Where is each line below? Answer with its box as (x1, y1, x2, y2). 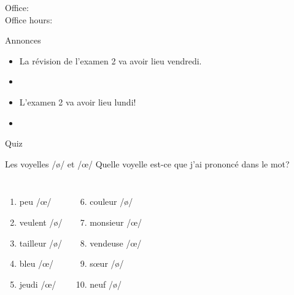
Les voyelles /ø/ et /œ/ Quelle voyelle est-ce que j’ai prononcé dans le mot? (5, 157, 290, 170)
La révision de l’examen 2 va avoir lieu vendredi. (19, 54, 202, 67)
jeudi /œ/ (19, 277, 56, 290)
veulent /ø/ (19, 215, 63, 228)
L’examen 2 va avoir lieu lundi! (19, 95, 136, 108)
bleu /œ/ (19, 257, 54, 270)
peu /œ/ (19, 195, 52, 208)
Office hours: (5, 13, 53, 26)
